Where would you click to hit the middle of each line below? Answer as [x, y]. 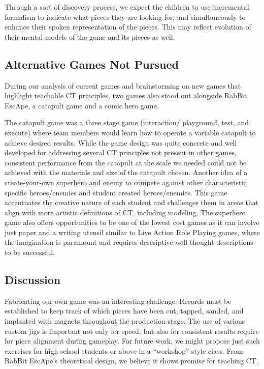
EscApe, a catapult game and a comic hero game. [82, 105]
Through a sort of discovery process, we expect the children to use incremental [127, 7]
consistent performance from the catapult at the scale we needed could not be [126, 162]
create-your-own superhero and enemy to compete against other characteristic [126, 182]
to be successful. [30, 252]
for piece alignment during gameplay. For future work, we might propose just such [132, 341]
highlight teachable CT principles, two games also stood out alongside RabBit [126, 95]
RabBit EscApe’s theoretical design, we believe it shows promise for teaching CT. [131, 361]
